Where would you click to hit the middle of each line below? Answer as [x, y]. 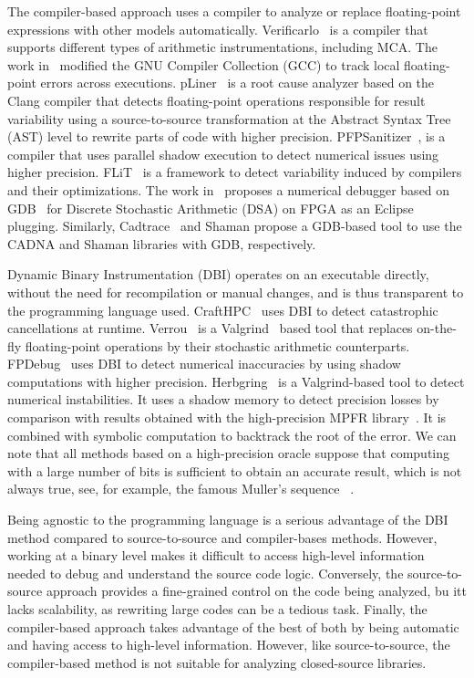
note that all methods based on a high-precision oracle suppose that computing [229, 453]
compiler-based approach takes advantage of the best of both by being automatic [233, 626]
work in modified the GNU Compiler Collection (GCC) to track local [204, 64]
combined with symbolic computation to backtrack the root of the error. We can [232, 435]
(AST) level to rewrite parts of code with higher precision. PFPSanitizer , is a [227, 136]
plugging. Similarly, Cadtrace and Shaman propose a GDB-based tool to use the [235, 226]
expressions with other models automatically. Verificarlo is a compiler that [218, 29]
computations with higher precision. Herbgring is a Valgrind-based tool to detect [236, 381]
